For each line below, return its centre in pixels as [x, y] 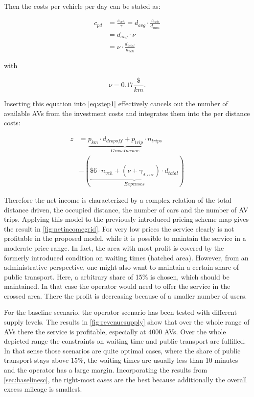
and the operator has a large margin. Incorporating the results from [106, 370]
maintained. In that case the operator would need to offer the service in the [117, 286]
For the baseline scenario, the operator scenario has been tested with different [121, 312]
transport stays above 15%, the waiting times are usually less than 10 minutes [121, 360]
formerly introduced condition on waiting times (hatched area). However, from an [126, 257]
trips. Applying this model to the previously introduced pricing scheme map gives [126, 219]
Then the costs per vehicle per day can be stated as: [82, 6]
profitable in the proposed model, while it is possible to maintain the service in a [125, 238]
